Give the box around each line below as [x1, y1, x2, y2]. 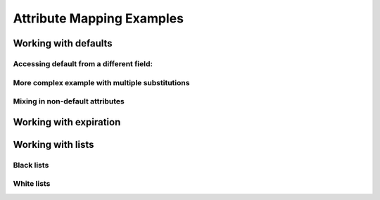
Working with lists [13, 138, 94, 151]
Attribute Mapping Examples [13, 11, 184, 26]
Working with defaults [13, 37, 113, 49]
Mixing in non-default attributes [13, 96, 125, 106]
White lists [13, 179, 51, 189]
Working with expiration [13, 116, 121, 128]
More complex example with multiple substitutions [13, 77, 190, 87]
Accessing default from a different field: [13, 58, 153, 68]
